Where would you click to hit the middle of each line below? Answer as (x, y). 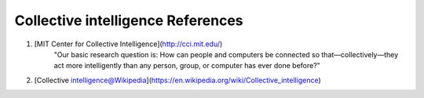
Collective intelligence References (129, 20)
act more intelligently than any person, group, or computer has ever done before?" (187, 66)
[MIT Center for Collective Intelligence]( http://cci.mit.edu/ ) (128, 44)
